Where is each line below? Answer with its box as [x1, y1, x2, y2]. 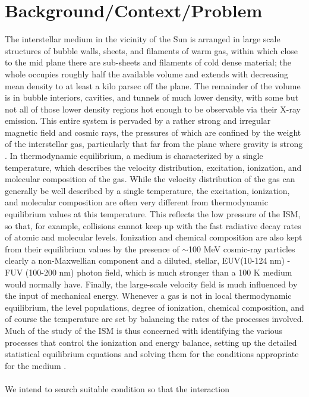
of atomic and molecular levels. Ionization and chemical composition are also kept [5, 231, 302, 243]
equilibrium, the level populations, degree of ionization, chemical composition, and [5, 301, 304, 313]
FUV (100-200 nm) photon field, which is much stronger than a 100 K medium [5, 266, 292, 278]
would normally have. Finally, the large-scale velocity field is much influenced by [5, 277, 298, 290]
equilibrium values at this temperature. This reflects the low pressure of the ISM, [5, 208, 301, 220]
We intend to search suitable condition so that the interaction [5, 382, 229, 395]
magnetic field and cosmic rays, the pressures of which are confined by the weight [5, 126, 301, 138]
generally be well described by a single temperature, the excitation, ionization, [5, 184, 290, 196]
